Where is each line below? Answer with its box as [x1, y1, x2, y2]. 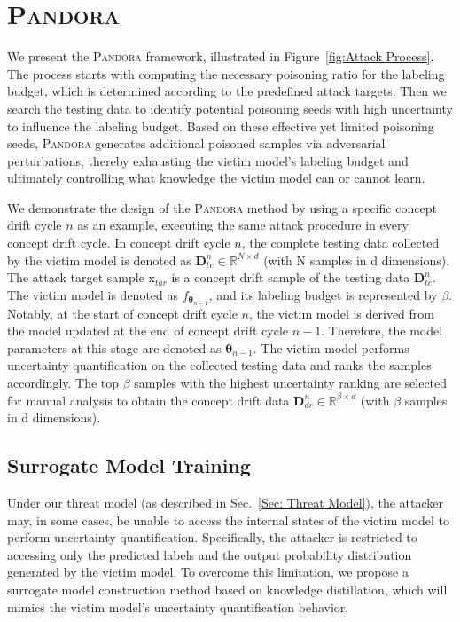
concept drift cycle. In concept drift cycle [7, 233, 230, 252]
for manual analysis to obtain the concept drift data [7, 390, 290, 409]
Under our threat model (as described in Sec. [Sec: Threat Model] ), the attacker [7, 493, 443, 512]
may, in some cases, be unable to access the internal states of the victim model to [7, 510, 450, 529]
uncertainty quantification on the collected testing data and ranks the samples [7, 356, 432, 374]
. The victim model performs [253, 338, 409, 357]
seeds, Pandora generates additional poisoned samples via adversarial [7, 134, 386, 153]
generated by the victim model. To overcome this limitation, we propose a [7, 563, 409, 581]
